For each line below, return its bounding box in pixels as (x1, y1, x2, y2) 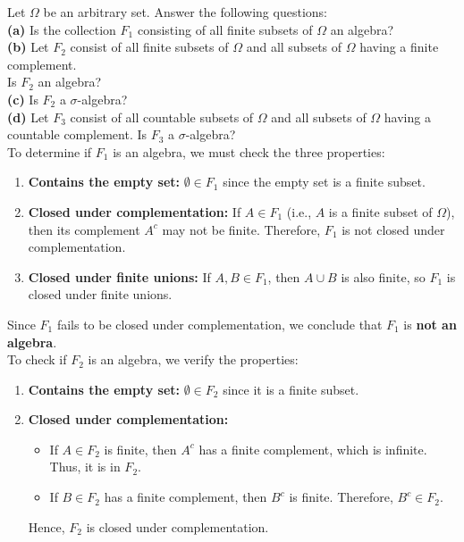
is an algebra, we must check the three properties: (113, 142, 385, 161)
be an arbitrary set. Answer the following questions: (43, 3, 327, 21)
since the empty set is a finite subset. (223, 172, 426, 191)
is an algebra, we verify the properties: (88, 350, 299, 369)
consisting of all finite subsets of (137, 20, 313, 38)
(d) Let (7, 107, 49, 126)
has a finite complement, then (104, 488, 267, 506)
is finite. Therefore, (289, 488, 393, 506)
